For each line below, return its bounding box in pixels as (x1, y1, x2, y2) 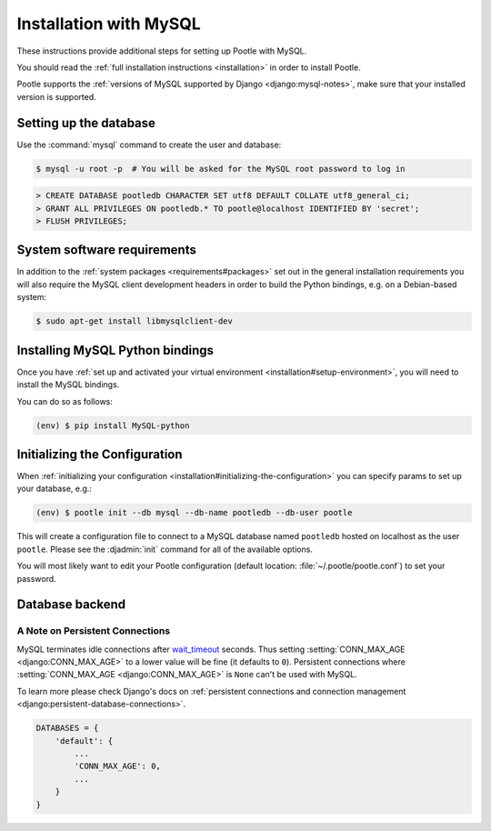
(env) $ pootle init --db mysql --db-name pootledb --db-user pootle (35, 507, 353, 518)
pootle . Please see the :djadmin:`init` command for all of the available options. (16, 544, 314, 555)
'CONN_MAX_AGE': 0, (74, 761, 161, 772)
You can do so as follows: (16, 395, 114, 406)
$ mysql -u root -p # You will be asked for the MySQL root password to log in (35, 164, 406, 174)
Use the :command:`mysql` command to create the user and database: (16, 139, 282, 150)
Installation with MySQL (16, 14, 202, 34)
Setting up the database (16, 115, 156, 131)
